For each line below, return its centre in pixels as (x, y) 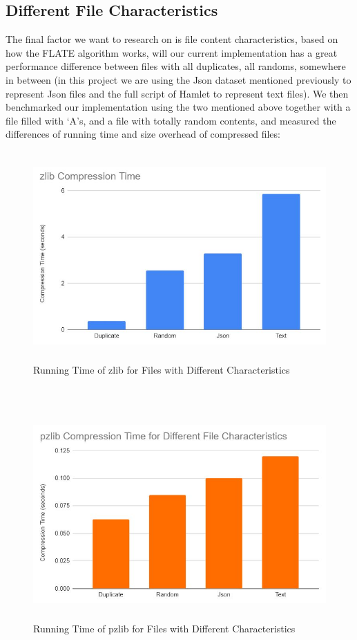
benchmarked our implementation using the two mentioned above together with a (178, 107)
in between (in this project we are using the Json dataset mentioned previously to (178, 79)
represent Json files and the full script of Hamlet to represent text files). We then (177, 93)
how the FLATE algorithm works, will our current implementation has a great (172, 52)
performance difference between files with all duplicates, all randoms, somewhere (176, 66)
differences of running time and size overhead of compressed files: (143, 134)
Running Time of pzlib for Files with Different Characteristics (164, 629)
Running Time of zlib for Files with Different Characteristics (162, 369)
